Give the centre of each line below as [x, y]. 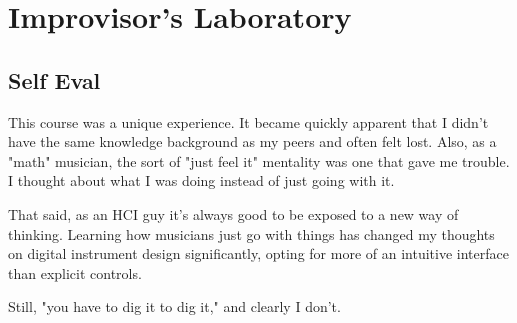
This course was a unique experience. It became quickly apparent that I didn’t [248, 121]
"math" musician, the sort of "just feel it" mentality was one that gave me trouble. [259, 160]
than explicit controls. [75, 272]
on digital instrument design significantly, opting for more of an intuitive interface [258, 253]
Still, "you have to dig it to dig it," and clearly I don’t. [174, 306]
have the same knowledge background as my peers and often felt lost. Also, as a [252, 141]
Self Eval [54, 79]
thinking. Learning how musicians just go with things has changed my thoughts [251, 233]
